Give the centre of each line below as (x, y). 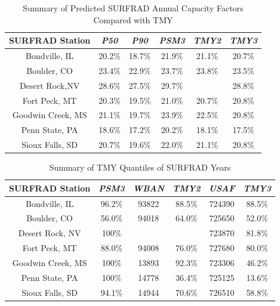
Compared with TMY (133, 19)
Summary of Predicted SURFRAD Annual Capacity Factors (133, 8)
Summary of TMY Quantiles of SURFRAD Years (140, 167)
